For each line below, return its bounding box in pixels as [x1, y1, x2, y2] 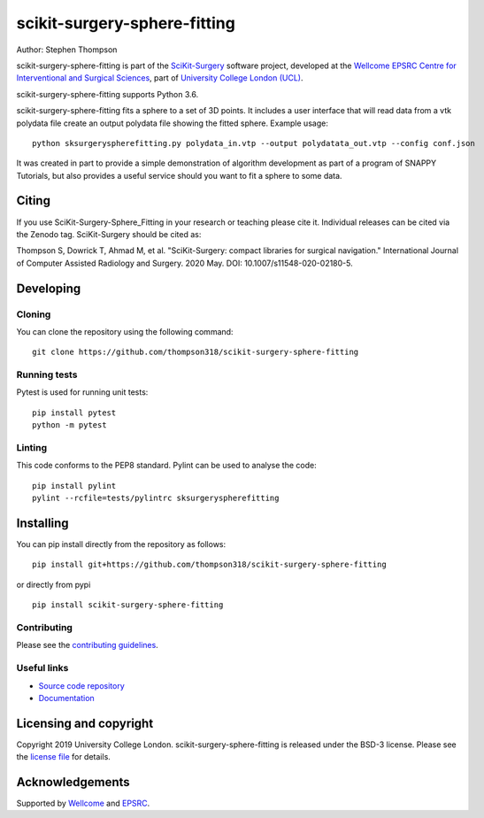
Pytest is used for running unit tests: [16, 387, 149, 397]
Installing [16, 515, 70, 530]
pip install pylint [32, 481, 117, 490]
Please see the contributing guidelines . [16, 640, 158, 651]
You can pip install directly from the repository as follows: [16, 539, 227, 550]
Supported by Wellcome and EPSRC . [16, 798, 150, 809]
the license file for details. [16, 752, 111, 762]
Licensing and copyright [16, 715, 154, 730]
